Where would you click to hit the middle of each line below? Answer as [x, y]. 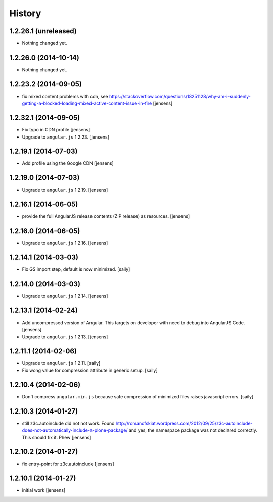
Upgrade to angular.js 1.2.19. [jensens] [65, 190]
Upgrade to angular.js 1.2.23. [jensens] [66, 137]
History [25, 13]
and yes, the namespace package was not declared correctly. [193, 430]
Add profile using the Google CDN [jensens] [68, 163]
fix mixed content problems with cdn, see [65, 96]
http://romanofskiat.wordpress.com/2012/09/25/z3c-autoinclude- [184, 423]
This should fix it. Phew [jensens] [57, 437]
